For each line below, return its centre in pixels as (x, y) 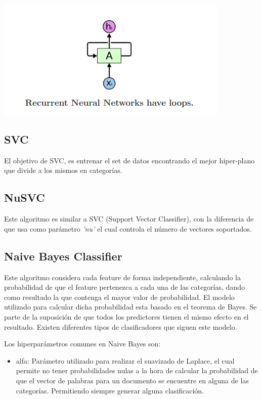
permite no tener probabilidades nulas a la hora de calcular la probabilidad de (137, 370)
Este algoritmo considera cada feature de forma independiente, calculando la (122, 277)
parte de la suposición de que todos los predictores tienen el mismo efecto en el (126, 316)
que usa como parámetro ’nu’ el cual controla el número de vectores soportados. (128, 228)
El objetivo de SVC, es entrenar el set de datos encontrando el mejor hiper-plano (129, 160)
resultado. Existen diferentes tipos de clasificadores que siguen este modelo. (121, 326)
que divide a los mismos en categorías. (63, 170)
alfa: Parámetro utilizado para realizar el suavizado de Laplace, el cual (125, 360)
